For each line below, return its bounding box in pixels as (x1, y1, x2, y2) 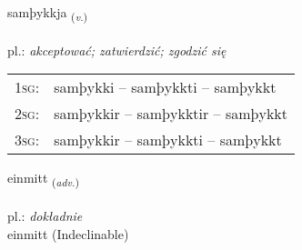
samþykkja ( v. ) (7, 3, 88, 24)
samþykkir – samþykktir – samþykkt (54, 103, 288, 125)
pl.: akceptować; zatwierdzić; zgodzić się (7, 40, 226, 59)
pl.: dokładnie (7, 206, 83, 225)
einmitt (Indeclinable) (7, 224, 129, 243)
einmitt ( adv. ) (7, 168, 79, 190)
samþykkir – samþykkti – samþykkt (54, 129, 282, 151)
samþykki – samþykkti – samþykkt (54, 76, 277, 98)
